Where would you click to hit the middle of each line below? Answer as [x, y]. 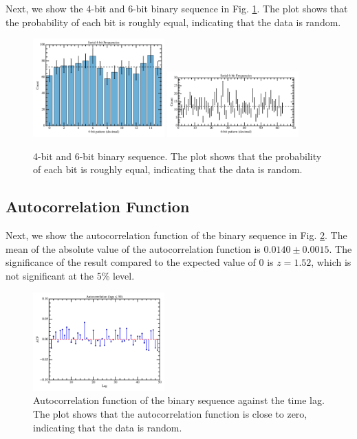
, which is [331, 262]
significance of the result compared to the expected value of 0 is [140, 262]
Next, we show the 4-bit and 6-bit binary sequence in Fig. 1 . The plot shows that [177, 8]
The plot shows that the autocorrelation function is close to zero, [170, 413]
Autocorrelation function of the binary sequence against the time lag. [179, 400]
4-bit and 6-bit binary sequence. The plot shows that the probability [177, 156]
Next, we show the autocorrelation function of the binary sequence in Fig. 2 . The [176, 235]
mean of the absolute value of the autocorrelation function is [133, 248]
